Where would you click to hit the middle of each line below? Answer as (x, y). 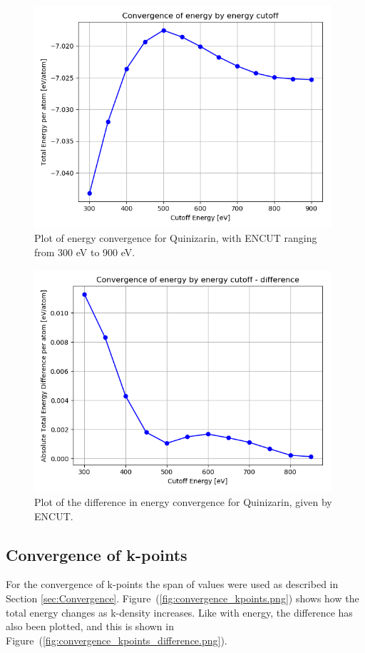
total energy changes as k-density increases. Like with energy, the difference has (179, 612)
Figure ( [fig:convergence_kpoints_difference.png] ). (117, 640)
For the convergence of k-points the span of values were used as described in (172, 584)
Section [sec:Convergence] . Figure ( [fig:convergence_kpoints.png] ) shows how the (182, 598)
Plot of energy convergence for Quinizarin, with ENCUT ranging (176, 238)
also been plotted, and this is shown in (90, 626)
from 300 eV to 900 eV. (85, 252)
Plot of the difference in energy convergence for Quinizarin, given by (183, 501)
